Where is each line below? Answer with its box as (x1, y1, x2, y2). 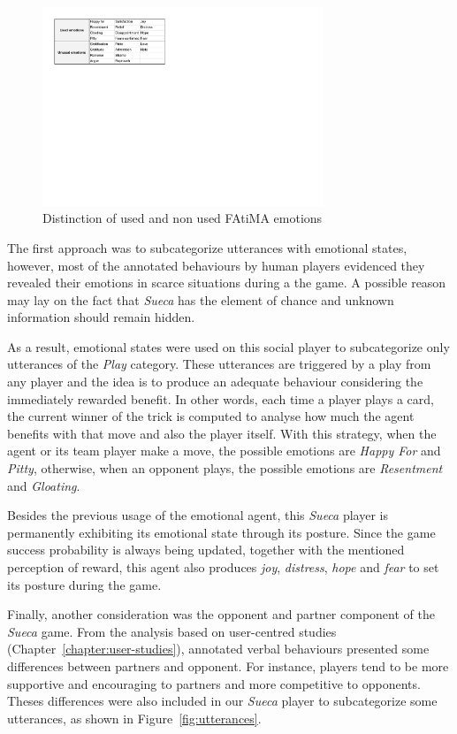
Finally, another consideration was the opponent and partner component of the (7, 605, 435, 623)
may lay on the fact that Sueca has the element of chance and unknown (7, 290, 394, 309)
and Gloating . (7, 476, 80, 494)
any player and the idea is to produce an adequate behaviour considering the (7, 372, 423, 391)
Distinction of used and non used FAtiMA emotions (42, 209, 323, 227)
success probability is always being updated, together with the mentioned (7, 540, 405, 559)
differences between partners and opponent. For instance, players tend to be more (7, 656, 449, 675)
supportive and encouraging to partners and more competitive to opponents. (7, 674, 421, 692)
